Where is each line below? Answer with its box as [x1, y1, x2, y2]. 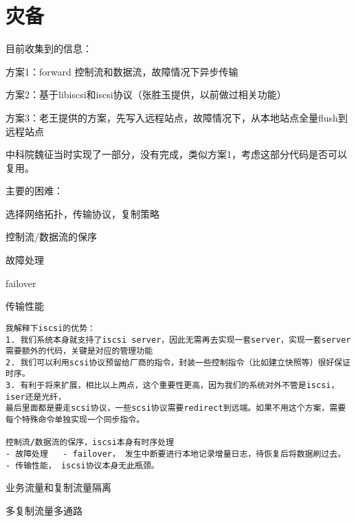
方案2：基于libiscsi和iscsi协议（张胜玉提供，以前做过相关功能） [5, 87, 287, 102]
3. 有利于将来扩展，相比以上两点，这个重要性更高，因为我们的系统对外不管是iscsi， [5, 381, 340, 391]
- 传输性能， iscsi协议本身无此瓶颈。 [5, 460, 159, 470]
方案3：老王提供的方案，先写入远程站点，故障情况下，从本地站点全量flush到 [5, 110, 348, 124]
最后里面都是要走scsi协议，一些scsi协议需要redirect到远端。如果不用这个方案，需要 [5, 403, 346, 413]
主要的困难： [5, 183, 63, 198]
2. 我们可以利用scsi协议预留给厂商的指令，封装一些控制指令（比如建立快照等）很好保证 [5, 357, 351, 367]
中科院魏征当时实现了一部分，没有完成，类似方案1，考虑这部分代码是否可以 [5, 147, 347, 161]
